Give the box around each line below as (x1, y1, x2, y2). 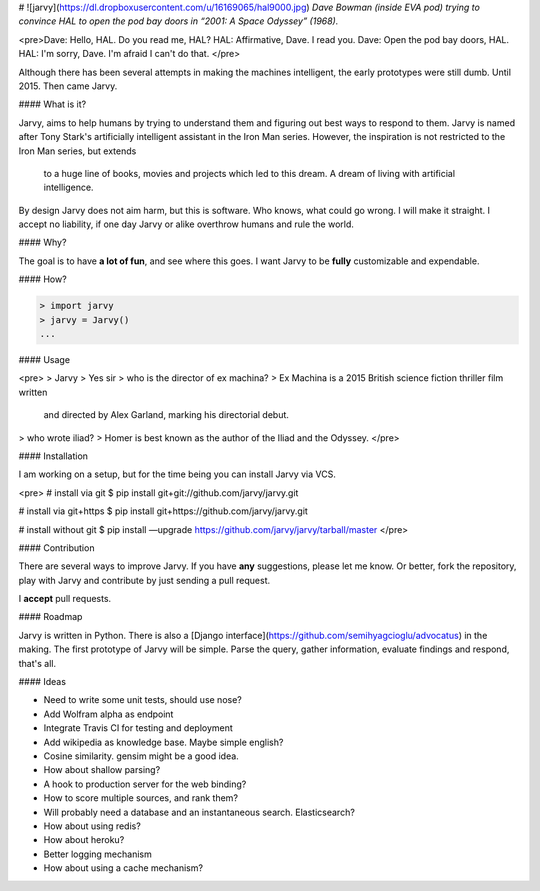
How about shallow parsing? (43, 764, 161, 776)
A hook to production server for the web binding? (43, 778, 247, 790)
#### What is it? (18, 98, 87, 110)
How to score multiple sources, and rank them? (43, 792, 239, 804)
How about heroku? (43, 834, 125, 846)
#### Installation (18, 450, 89, 462)
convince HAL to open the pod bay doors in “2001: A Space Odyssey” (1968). (18, 15, 339, 27)
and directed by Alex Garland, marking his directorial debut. (43, 409, 290, 421)
